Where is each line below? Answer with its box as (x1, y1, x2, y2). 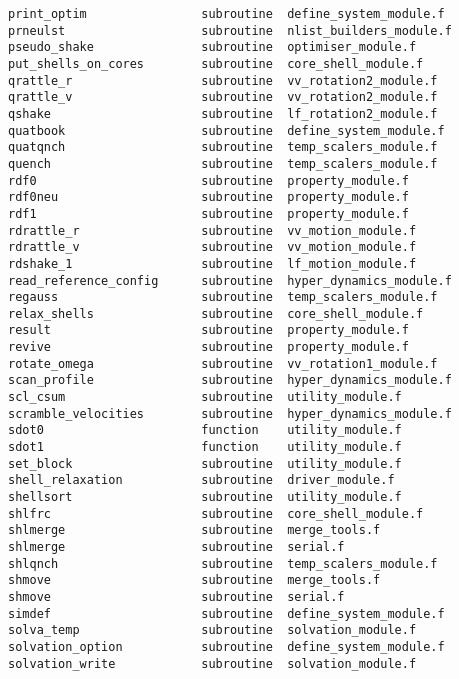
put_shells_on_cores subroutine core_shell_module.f (8, 56, 424, 71)
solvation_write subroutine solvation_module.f (8, 656, 417, 671)
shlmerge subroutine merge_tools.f (8, 523, 381, 538)
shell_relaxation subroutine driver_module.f (8, 473, 395, 488)
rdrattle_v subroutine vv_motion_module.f (8, 240, 417, 255)
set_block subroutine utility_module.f (8, 456, 402, 471)
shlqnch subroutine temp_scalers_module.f (8, 556, 438, 571)
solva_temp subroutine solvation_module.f (8, 623, 417, 638)
